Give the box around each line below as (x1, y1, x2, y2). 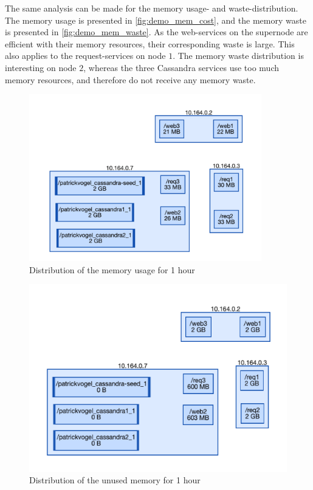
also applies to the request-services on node (5, 49, 166, 62)
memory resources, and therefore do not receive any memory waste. (5, 73, 256, 86)
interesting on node (5, 61, 77, 73)
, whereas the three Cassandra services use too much (83, 61, 280, 73)
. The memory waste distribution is (173, 49, 304, 62)
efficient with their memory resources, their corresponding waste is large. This (5, 37, 295, 50)
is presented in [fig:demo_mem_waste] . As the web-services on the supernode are (5, 26, 308, 38)
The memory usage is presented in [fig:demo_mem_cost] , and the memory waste (5, 13, 306, 26)
